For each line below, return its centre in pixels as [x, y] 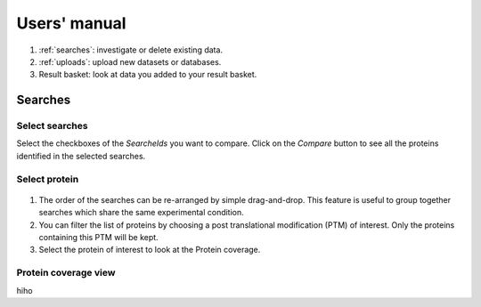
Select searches [52, 126]
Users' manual [71, 23]
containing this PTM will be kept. [99, 237]
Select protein [48, 179]
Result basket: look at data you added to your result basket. [148, 75]
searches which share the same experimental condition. [141, 213]
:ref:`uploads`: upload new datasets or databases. [130, 61]
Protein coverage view [66, 273]
